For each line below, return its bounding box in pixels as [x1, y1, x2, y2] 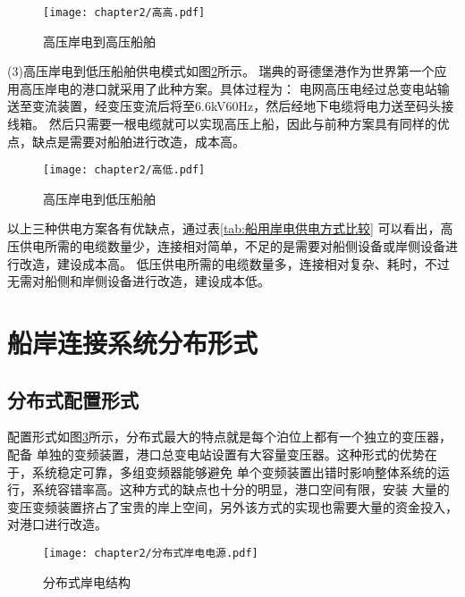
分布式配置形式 [7, 385, 139, 413]
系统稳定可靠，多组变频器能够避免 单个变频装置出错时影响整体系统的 [31, 462, 437, 481]
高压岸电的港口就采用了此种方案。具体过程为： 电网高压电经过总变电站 [19, 79, 437, 97]
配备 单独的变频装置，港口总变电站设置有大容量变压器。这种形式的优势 [7, 445, 425, 464]
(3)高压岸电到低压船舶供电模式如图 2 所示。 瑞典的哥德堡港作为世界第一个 [7, 62, 435, 80]
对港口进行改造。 [7, 515, 107, 534]
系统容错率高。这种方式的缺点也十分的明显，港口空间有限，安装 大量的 [31, 480, 450, 499]
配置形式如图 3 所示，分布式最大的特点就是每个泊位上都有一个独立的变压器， [7, 427, 452, 446]
